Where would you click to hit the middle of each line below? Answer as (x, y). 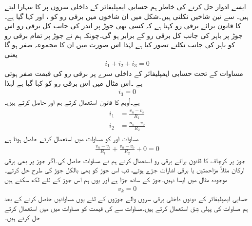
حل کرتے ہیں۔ (22, 217)
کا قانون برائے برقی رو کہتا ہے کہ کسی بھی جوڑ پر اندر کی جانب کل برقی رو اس (123, 26)
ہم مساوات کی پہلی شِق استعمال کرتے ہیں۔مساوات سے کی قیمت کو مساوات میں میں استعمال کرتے (126, 208)
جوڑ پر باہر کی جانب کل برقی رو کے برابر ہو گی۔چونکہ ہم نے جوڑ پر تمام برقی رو (124, 35)
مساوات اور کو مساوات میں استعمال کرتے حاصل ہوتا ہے (72, 139)
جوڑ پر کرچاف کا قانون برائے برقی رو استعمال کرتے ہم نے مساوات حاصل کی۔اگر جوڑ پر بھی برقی (125, 160)
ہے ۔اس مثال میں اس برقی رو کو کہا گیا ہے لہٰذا (74, 83)
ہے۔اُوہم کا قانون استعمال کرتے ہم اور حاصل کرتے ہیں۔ (72, 102)
